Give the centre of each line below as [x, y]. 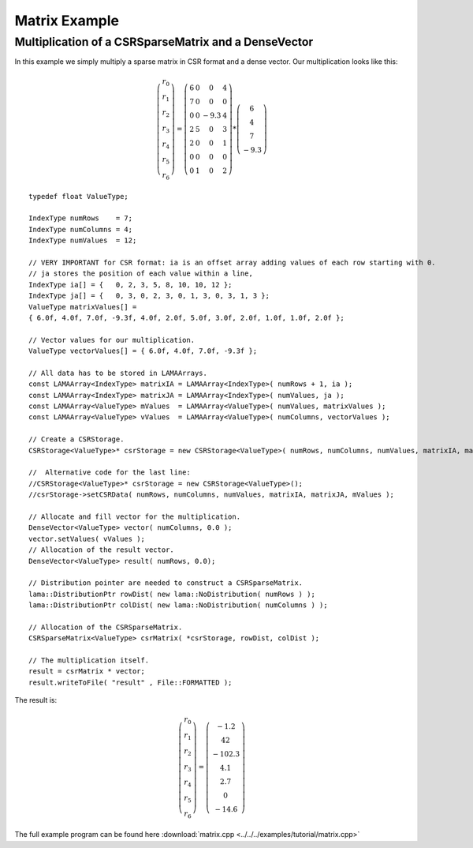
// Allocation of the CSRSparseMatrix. [106, 627]
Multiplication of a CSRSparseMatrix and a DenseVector [164, 42]
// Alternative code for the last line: [110, 473]
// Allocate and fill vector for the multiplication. [134, 516]
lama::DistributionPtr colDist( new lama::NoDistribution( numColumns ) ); [178, 605]
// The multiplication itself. [89, 660]
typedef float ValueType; [79, 196]
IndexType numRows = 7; [81, 218]
